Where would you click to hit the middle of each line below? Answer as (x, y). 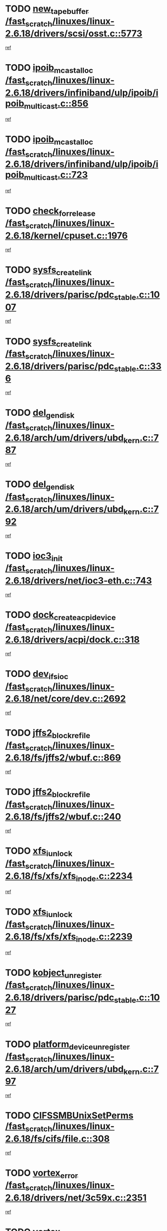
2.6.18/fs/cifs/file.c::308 (57, 1139)
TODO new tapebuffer (47, 10)
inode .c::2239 (104, 938)
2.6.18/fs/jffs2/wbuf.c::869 (63, 758)
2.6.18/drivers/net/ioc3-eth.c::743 (78, 580)
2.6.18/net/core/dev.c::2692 (66, 699)
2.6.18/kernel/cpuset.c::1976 (66, 235)
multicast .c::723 (56, 176)
